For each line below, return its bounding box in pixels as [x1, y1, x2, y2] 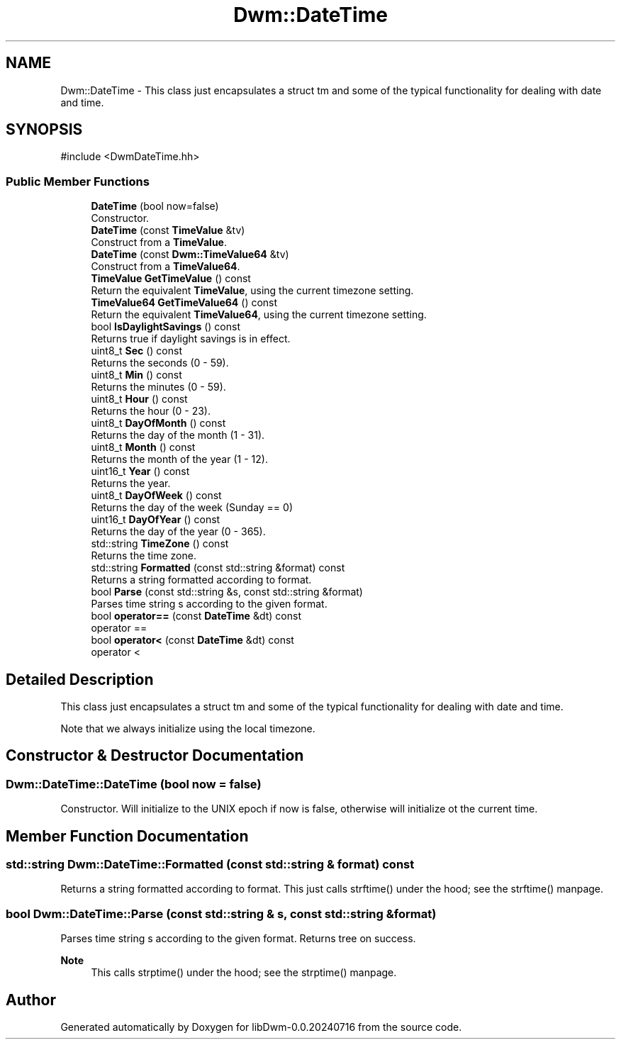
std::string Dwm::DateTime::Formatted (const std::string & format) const [6, 857, 415, 872]
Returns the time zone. [91, 549, 196, 562]
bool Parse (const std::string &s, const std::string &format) [91, 586, 363, 598]
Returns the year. [91, 477, 171, 490]
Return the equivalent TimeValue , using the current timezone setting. [91, 284, 414, 297]
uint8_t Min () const [91, 369, 182, 381]
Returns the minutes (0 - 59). [91, 381, 226, 393]
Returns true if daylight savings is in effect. [91, 332, 291, 345]
